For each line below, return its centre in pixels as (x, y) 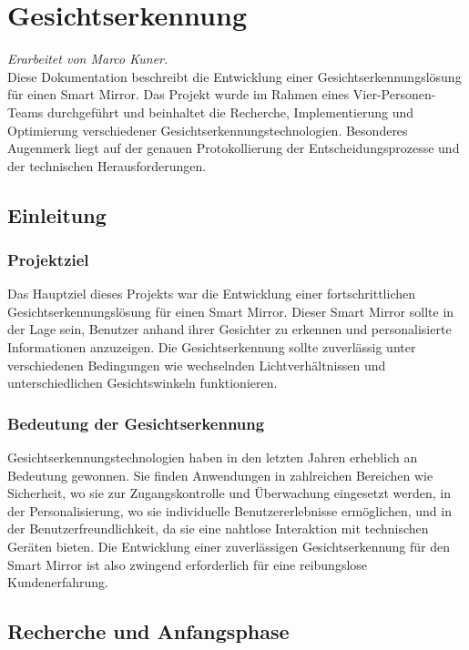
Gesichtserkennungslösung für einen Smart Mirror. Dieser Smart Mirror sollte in (231, 311)
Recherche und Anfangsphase (148, 631)
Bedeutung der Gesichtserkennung (136, 423)
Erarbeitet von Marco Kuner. (88, 59)
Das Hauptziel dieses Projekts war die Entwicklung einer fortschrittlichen (211, 294)
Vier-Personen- (394, 94)
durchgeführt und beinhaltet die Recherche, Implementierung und (231, 112)
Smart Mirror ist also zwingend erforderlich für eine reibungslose (188, 564)
